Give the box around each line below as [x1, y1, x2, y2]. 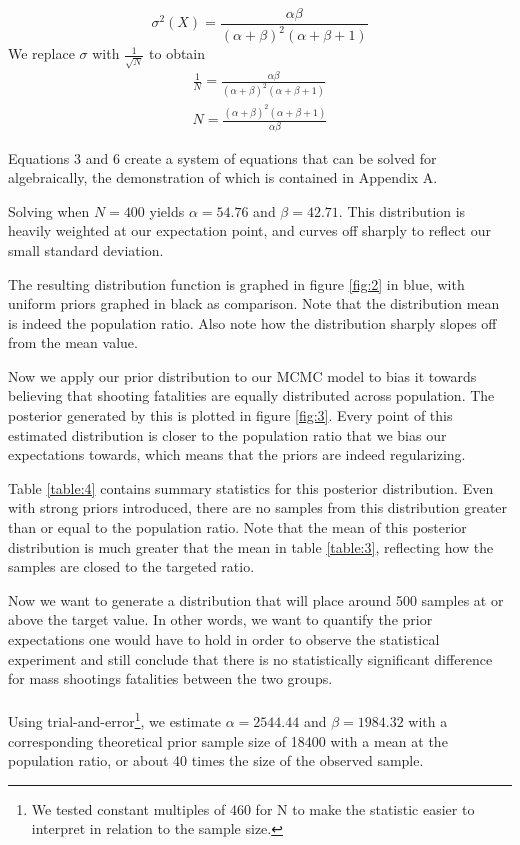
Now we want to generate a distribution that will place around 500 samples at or [8, 589, 504, 610]
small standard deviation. [8, 239, 164, 260]
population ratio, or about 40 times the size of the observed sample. [8, 750, 424, 771]
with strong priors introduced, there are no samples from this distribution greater [8, 497, 508, 518]
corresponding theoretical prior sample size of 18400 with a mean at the [8, 730, 448, 751]
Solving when [8, 200, 90, 221]
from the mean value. [8, 332, 138, 353]
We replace [8, 43, 75, 64]
